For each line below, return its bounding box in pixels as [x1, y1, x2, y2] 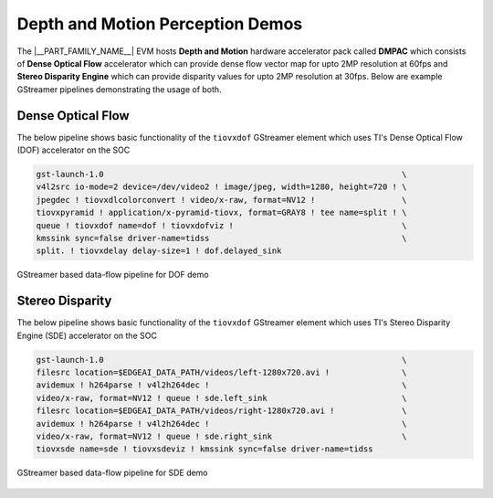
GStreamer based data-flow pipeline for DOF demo [16, 270, 209, 281]
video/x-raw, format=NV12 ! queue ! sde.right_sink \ [36, 430, 407, 441]
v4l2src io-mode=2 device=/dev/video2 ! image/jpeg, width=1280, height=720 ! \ [36, 182, 407, 192]
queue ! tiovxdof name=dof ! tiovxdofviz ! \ [36, 220, 407, 230]
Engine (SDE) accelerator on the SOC [16, 330, 157, 341]
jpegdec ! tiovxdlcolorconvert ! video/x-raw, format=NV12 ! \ [36, 195, 407, 205]
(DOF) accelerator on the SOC [16, 144, 131, 155]
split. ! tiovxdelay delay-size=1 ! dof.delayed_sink [36, 246, 282, 256]
